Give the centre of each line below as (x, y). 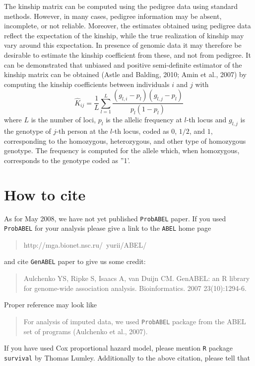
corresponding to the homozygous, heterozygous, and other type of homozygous (125, 140)
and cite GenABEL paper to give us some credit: (75, 261)
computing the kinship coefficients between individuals (87, 84)
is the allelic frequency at (144, 120)
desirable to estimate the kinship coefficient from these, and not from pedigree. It (127, 54)
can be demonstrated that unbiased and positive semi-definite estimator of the (123, 64)
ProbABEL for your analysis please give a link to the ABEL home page (108, 228)
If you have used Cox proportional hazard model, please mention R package (118, 348)
